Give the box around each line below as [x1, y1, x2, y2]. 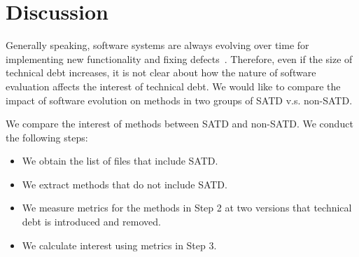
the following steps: [6, 130, 88, 144]
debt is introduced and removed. [22, 214, 161, 229]
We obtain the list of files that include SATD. [22, 153, 218, 168]
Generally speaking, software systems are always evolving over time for [6, 38, 309, 53]
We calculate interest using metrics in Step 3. [22, 237, 217, 252]
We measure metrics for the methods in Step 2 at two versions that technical [22, 200, 352, 215]
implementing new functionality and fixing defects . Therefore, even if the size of [6, 51, 353, 66]
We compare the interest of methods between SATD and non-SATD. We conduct [6, 116, 353, 131]
